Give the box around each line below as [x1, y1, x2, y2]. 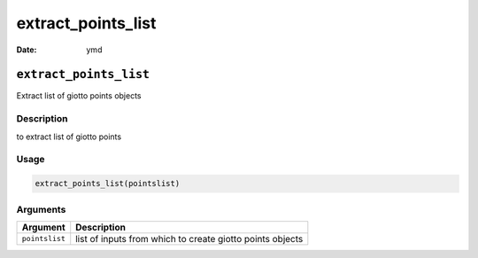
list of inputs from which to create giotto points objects [75, 232, 304, 245]
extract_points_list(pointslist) [35, 178, 181, 189]
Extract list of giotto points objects [16, 90, 142, 101]
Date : [16, 44, 37, 55]
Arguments [16, 203, 66, 215]
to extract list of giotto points [16, 131, 122, 142]
